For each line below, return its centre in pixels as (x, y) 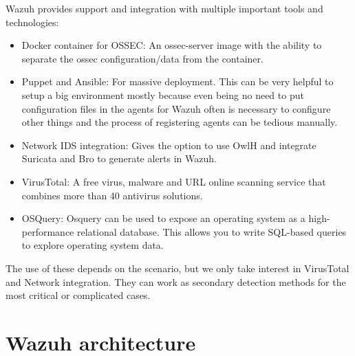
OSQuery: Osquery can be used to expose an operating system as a (163, 218)
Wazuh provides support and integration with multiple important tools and (164, 8)
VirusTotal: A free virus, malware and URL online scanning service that (174, 181)
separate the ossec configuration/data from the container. (142, 58)
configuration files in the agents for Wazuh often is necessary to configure (176, 108)
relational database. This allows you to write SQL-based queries (212, 231)
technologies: (32, 22)
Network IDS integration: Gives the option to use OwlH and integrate (169, 145)
